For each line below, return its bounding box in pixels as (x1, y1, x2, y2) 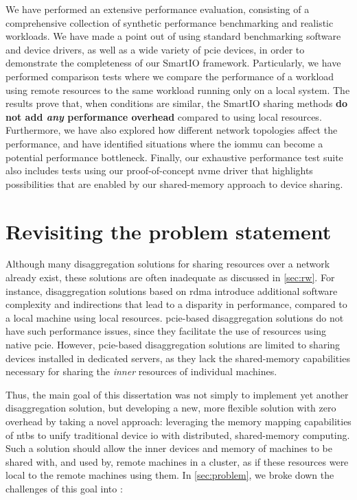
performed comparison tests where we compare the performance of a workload (5, 69, 334, 83)
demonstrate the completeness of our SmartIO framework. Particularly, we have (5, 56, 341, 70)
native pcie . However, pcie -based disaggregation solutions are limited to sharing (5, 337, 341, 351)
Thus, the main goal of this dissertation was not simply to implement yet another (5, 387, 349, 401)
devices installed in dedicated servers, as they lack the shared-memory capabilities (5, 350, 350, 365)
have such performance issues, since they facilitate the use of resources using (5, 324, 327, 338)
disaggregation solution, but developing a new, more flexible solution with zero (5, 401, 336, 415)
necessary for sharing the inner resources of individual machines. (5, 364, 277, 379)
